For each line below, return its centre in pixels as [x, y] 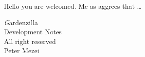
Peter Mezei [22, 50]
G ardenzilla [21, 22]
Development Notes [33, 32]
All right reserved [30, 41]
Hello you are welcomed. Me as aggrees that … [73, 6]
